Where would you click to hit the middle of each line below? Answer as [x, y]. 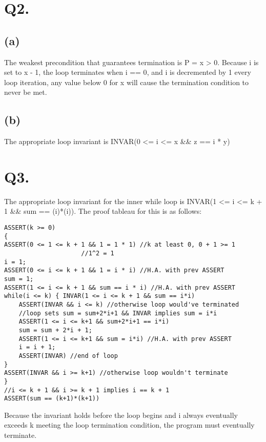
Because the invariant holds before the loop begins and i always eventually [121, 415]
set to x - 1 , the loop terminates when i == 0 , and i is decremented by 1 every [128, 72]
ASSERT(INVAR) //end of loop [68, 356]
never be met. [26, 92]
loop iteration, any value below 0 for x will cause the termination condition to [127, 82]
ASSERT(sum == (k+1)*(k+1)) [52, 399]
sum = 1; [19, 279]
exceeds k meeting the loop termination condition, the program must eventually [129, 425]
